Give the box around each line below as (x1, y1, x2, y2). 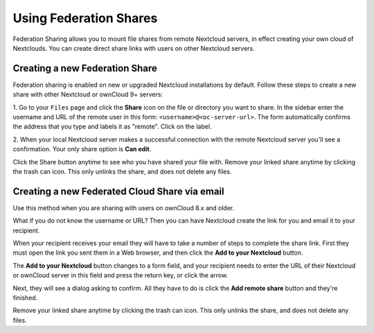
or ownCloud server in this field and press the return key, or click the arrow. (12, 271, 229, 280)
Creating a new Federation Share (12, 62, 157, 74)
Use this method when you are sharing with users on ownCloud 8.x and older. (12, 203, 235, 212)
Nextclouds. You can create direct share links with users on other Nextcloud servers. (12, 44, 256, 52)
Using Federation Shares (12, 10, 158, 26)
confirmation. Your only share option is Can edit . (12, 145, 152, 153)
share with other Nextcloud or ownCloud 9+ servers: (12, 90, 163, 99)
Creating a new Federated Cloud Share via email (12, 185, 224, 197)
